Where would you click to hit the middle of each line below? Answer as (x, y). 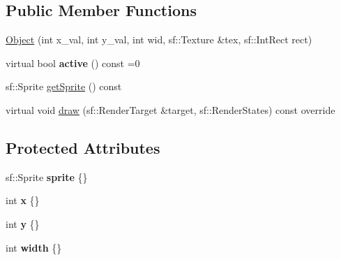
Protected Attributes (83, 147)
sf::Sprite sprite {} (47, 176)
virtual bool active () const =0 (73, 63)
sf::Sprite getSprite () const (64, 86)
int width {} (34, 247)
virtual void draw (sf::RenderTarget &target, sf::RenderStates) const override (170, 109)
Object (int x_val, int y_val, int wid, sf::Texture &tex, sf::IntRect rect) (159, 39)
